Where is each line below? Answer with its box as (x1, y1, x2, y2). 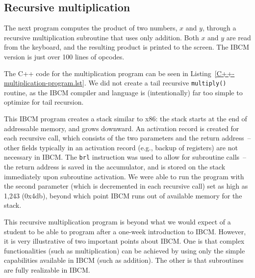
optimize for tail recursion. (4, 97, 84, 107)
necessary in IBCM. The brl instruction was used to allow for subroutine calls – (4, 152, 247, 162)
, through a (202, 23, 236, 33)
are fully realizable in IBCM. (4, 264, 90, 275)
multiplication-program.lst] (4, 78, 84, 88)
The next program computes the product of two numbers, (4, 23, 178, 33)
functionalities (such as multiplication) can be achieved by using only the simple (4, 245, 245, 255)
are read (226, 32, 251, 42)
